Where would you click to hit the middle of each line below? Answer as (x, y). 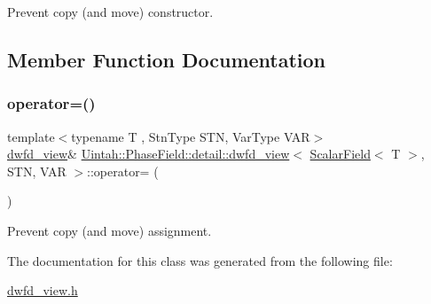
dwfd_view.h (43, 290)
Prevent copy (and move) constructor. (110, 12)
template (31, 136)
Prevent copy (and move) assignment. (110, 230)
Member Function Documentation (167, 59)
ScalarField (340, 154)
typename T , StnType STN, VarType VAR (191, 136)
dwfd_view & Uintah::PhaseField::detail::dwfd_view (149, 154)
